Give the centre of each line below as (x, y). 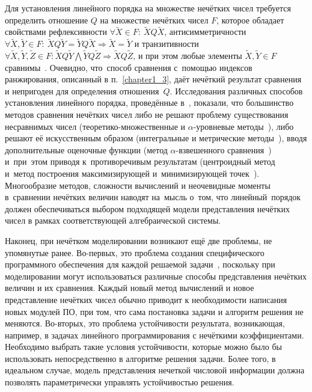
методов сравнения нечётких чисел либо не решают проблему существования (147, 114)
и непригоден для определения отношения (82, 90)
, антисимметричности (205, 32)
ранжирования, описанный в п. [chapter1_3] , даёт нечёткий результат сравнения (153, 79)
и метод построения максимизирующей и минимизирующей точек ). (132, 173)
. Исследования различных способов (236, 90)
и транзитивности (167, 44)
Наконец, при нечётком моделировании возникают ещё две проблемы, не (139, 240)
